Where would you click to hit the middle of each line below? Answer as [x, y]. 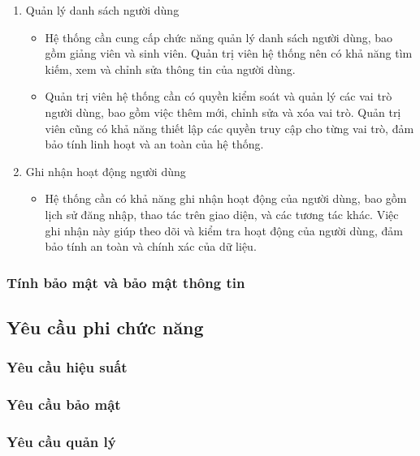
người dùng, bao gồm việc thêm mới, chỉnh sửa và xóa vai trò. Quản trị [223, 112]
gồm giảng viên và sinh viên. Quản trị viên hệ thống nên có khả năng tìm [229, 53]
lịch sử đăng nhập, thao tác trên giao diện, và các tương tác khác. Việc [222, 214]
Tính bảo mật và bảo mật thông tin [126, 282]
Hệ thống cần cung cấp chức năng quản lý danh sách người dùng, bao [219, 37]
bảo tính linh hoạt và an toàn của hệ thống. [154, 144]
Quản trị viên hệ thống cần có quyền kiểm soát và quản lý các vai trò [219, 96]
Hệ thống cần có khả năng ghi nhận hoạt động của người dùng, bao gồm [226, 198]
